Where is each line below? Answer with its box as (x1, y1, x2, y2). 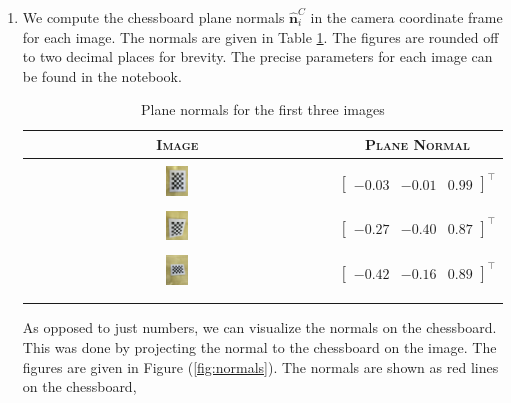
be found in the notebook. (22, 65, 182, 86)
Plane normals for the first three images (141, 99, 385, 120)
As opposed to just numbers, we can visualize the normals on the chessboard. (22, 317, 497, 338)
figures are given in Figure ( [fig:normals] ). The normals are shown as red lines (22, 356, 499, 377)
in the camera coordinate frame (310, 7, 503, 27)
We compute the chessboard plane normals (22, 7, 285, 27)
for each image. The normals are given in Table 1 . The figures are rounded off (22, 26, 499, 47)
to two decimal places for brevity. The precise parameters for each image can (22, 46, 493, 67)
